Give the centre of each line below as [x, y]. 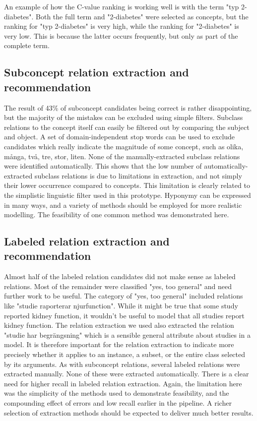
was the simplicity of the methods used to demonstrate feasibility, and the [117, 393]
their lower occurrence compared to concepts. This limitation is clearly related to [127, 185]
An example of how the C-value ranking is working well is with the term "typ [122, 6]
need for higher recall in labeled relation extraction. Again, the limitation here [123, 383]
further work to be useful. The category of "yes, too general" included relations [124, 296]
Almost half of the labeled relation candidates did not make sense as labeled [120, 276]
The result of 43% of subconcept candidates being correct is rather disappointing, [128, 107]
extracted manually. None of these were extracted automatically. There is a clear [127, 374]
